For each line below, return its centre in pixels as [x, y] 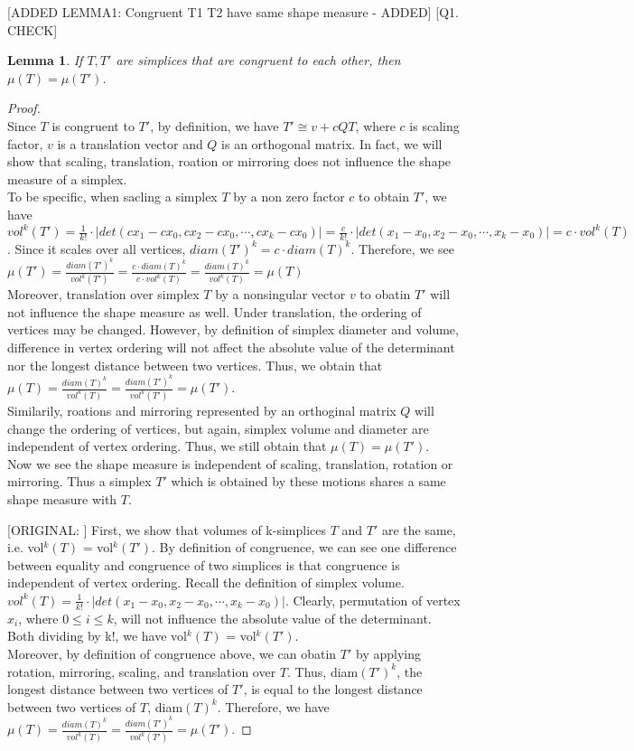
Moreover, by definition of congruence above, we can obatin [172, 653]
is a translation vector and [130, 143]
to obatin [385, 294]
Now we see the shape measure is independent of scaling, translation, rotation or [230, 463]
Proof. [24, 108]
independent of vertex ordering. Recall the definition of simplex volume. [206, 582]
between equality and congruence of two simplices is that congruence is [204, 564]
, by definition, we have [214, 125]
